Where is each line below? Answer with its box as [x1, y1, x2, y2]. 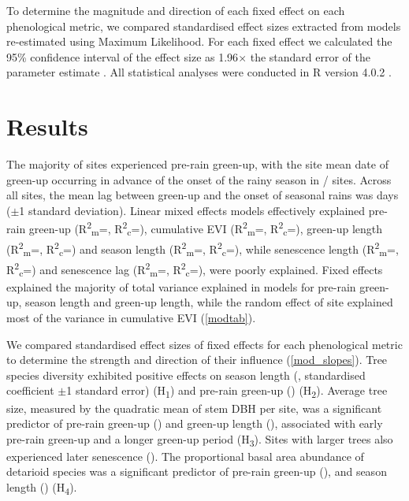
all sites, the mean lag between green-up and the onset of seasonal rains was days [6, 187, 399, 203]
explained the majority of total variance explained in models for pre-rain [6, 278, 356, 295]
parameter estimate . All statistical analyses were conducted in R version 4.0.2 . [6, 64, 392, 80]
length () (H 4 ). [6, 479, 77, 497]
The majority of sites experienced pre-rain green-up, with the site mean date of [6, 156, 389, 173]
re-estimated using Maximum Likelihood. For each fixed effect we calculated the [6, 33, 392, 50]
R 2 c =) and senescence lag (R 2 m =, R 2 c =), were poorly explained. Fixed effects [6, 259, 383, 280]
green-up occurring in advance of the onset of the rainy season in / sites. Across [6, 171, 392, 187]
